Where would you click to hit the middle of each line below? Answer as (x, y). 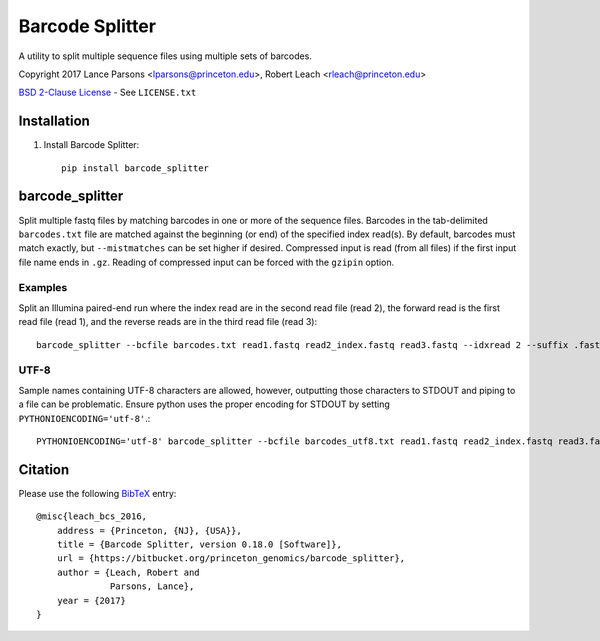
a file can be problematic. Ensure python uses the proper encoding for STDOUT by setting (204, 404)
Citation (44, 469)
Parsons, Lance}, (152, 586)
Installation (54, 121)
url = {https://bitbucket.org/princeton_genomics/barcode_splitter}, (231, 558)
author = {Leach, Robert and (128, 572)
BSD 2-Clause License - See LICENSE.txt (107, 92)
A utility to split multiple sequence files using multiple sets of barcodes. (165, 56)
